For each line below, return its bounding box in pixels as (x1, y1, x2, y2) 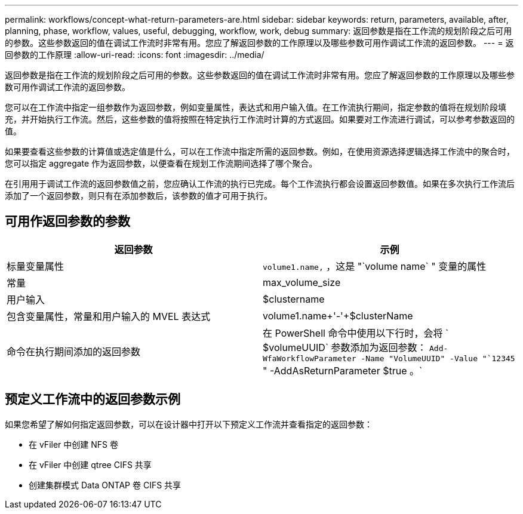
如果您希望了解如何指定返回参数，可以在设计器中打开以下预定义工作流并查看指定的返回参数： (5, 418, 373, 429)
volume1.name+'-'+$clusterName (263, 309, 413, 322)
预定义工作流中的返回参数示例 (5, 392, 180, 407)
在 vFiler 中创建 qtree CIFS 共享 (29, 459, 152, 470)
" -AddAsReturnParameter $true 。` (263, 364, 423, 377)
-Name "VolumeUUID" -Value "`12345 (361, 353, 515, 363)
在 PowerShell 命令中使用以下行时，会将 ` (263, 327, 449, 339)
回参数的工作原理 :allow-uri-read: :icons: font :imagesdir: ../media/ (5, 50, 264, 60)
